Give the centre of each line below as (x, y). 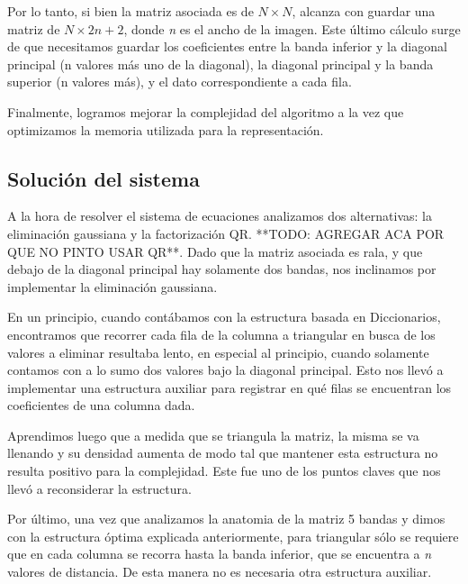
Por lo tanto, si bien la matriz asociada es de (130, 11)
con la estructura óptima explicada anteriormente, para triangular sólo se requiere (233, 536)
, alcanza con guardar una (364, 11)
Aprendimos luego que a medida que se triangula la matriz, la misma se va (213, 435)
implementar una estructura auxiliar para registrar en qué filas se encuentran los (229, 387)
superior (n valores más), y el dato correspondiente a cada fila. (180, 82)
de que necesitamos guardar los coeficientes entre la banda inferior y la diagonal (227, 46)
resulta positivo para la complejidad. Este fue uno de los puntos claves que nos (224, 471)
